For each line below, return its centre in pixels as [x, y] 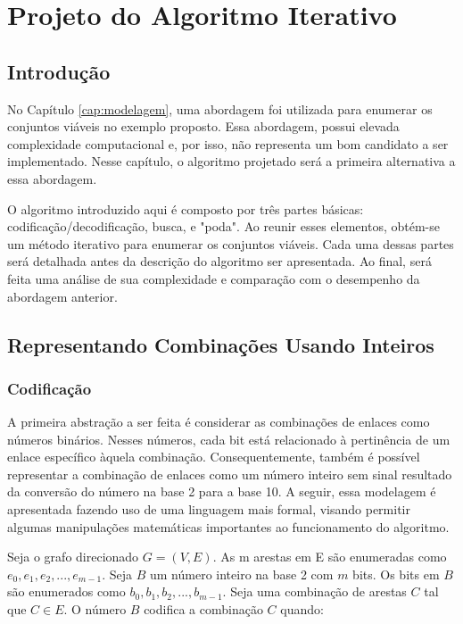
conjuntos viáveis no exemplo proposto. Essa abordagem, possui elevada [203, 126]
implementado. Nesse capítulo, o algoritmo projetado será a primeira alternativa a [231, 161]
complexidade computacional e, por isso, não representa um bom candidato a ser [228, 143]
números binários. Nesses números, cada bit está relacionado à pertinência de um [229, 439]
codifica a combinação [203, 609]
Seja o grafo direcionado [73, 557]
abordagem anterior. [62, 296]
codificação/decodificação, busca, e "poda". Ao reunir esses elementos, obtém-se [223, 226]
